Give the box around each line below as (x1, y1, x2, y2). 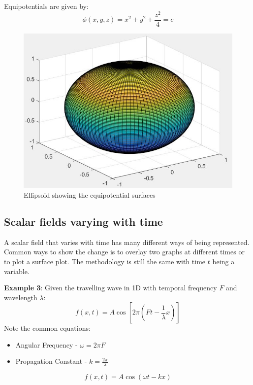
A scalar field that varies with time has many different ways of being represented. (4, 237, 250, 247)
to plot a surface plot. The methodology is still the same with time (4, 256, 206, 266)
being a (212, 256, 235, 266)
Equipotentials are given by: (4, 1, 89, 11)
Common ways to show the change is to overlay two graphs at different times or (4, 246, 245, 257)
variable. (4, 266, 30, 276)
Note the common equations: (4, 323, 91, 333)
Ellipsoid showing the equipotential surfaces (24, 189, 156, 200)
